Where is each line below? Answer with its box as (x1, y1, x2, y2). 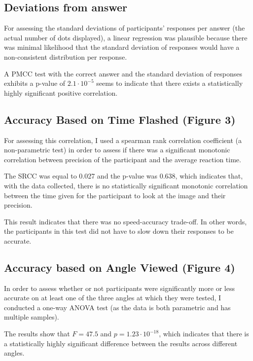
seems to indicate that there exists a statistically (96, 78, 243, 88)
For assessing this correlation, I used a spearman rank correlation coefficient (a (4, 135, 242, 145)
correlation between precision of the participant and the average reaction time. (4, 154, 241, 164)
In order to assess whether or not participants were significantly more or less (4, 283, 235, 293)
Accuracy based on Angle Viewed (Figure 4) (4, 259, 235, 275)
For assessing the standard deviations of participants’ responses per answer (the (4, 23, 245, 33)
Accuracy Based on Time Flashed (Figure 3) (4, 111, 236, 127)
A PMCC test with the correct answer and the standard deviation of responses (4, 68, 243, 78)
